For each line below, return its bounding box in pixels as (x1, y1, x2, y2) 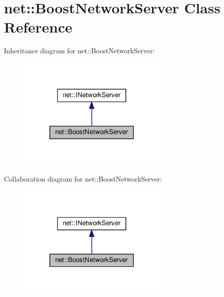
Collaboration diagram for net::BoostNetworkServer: (4, 174, 162, 184)
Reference (4, 17, 73, 37)
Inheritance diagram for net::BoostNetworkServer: (4, 45, 155, 56)
